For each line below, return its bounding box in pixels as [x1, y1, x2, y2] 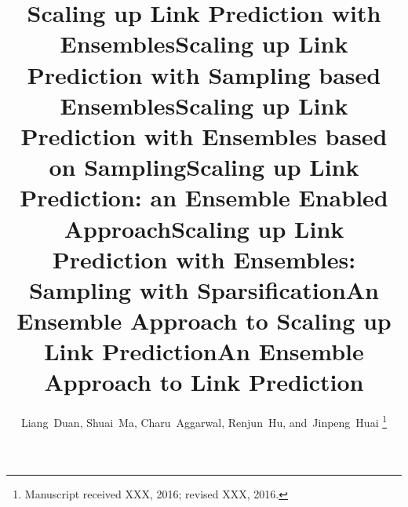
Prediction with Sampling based [27, 58, 381, 90]
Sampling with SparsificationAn [28, 273, 380, 305]
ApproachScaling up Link [64, 212, 344, 244]
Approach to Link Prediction [44, 366, 364, 398]
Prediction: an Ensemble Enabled [20, 181, 388, 213]
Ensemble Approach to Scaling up [16, 305, 392, 337]
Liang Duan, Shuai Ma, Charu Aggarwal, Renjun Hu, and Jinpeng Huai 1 [20, 412, 388, 431]
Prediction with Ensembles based [20, 119, 388, 151]
